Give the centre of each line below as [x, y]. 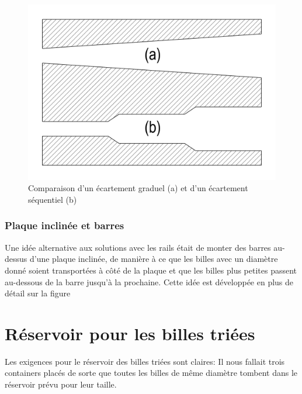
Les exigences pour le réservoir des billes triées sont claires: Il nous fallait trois [145, 361]
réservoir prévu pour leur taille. [61, 384]
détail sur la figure [38, 293]
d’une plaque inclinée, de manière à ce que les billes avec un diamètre [154, 259]
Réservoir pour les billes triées [130, 333]
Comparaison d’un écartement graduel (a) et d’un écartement [138, 188]
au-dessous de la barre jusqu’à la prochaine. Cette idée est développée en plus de [149, 281]
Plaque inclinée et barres [65, 225]
